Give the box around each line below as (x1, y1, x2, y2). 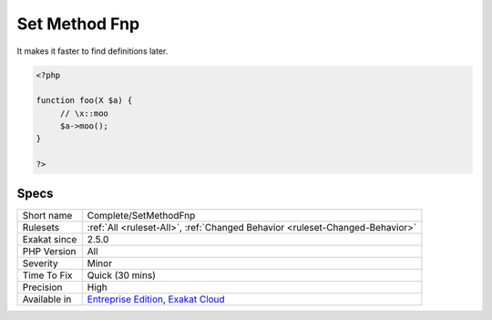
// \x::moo (59, 108, 109, 119)
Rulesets (22, 221, 59, 233)
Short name (22, 209, 73, 222)
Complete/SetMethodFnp (87, 209, 196, 222)
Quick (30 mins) (87, 269, 157, 282)
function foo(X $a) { (36, 96, 133, 106)
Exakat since (22, 232, 77, 245)
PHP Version (22, 244, 77, 257)
